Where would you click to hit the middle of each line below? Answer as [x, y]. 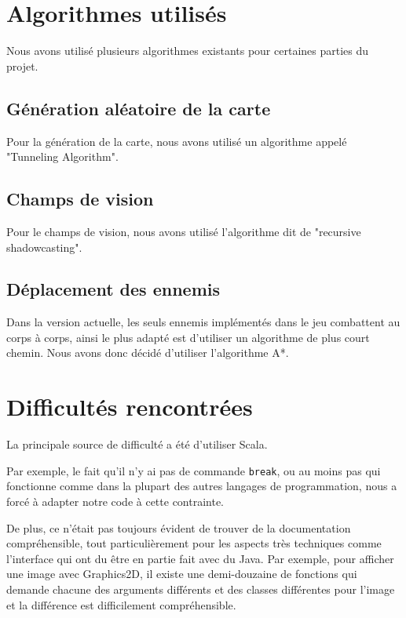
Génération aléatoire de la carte [139, 108]
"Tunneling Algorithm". [62, 156]
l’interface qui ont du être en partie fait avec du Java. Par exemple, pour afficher [200, 558]
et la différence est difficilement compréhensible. [121, 604]
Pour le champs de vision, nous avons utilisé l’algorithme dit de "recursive [184, 231]
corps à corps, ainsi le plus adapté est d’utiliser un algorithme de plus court [188, 337]
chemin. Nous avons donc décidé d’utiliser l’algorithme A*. [148, 353]
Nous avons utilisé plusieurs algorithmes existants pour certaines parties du [188, 51]
